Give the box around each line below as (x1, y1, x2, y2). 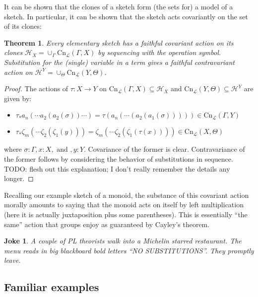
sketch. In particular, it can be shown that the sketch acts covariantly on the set (4, 11, 248, 21)
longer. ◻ (4, 173, 34, 183)
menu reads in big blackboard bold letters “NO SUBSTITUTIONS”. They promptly (4, 245, 254, 255)
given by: (4, 93, 32, 103)
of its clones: (4, 21, 42, 31)
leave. (4, 255, 21, 265)
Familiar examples (4, 279, 99, 295)
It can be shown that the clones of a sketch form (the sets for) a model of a (4, 1, 233, 11)
